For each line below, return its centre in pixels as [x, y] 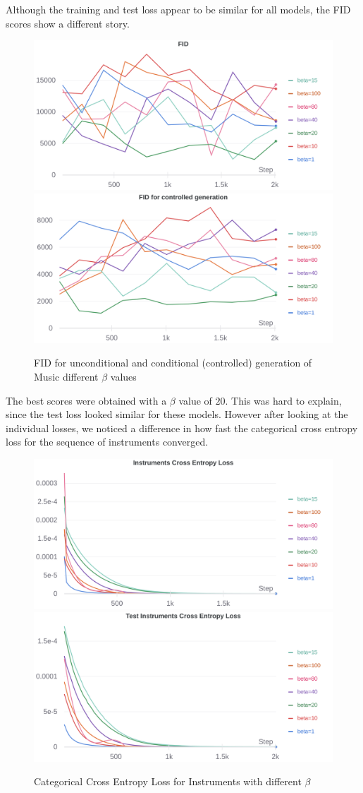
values [123, 376]
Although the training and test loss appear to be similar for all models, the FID [178, 9]
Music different [66, 376]
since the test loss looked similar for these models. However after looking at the [177, 414]
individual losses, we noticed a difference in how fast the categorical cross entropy [182, 428]
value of [195, 400]
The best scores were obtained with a [86, 400]
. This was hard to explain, [283, 400]
